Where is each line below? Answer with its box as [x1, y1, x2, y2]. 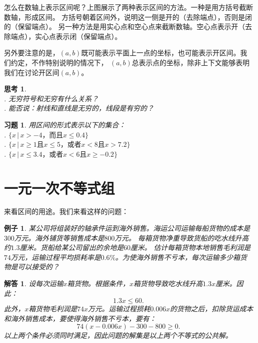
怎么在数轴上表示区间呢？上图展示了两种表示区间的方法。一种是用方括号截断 [4, 2, 253, 12]
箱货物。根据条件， [67, 278, 129, 288]
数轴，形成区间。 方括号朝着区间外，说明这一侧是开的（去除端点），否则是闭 [4, 11, 252, 22]
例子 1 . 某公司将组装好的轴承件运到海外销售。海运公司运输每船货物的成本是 [4, 223, 250, 233]
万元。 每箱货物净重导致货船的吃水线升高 [115, 232, 249, 243]
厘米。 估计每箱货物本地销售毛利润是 [130, 242, 251, 253]
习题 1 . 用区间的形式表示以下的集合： [4, 119, 126, 129]
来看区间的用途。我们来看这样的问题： [4, 206, 129, 216]
